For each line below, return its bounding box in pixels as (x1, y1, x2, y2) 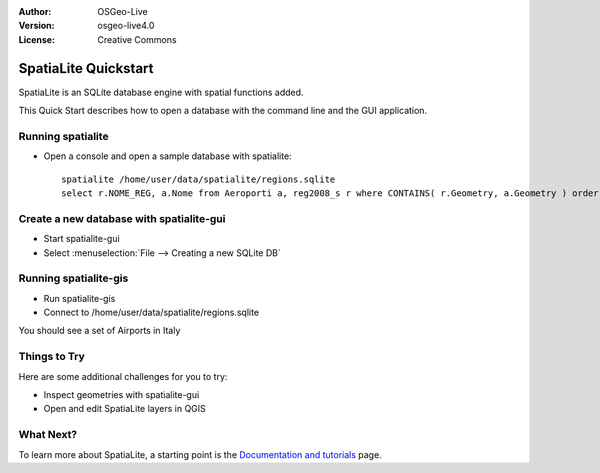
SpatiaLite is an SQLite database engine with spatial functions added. (18, 86, 304, 98)
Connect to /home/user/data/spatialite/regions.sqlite (43, 306, 260, 319)
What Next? (18, 428, 78, 442)
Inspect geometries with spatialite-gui (43, 388, 200, 400)
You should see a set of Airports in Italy (18, 325, 181, 337)
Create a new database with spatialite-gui (18, 211, 226, 225)
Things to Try (18, 350, 85, 364)
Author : (18, 6, 52, 17)
